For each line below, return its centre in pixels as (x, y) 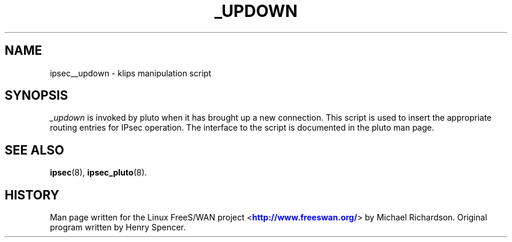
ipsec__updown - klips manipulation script (131, 73)
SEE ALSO (34, 150)
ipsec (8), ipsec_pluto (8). (98, 173)
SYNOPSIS (37, 96)
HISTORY (32, 195)
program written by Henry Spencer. (118, 227)
